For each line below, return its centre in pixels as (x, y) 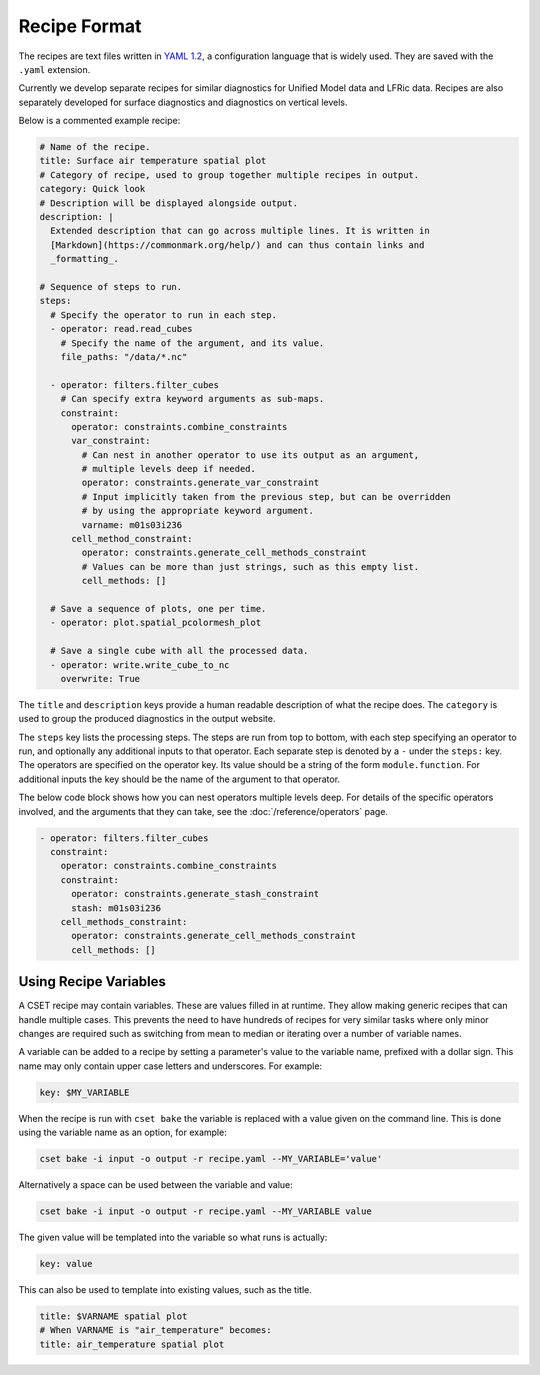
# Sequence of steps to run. (111, 286)
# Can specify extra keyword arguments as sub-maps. (192, 399)
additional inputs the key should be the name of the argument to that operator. (179, 779)
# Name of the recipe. (95, 147)
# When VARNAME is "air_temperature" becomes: (155, 1330)
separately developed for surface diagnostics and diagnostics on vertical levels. (183, 102)
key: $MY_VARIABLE (84, 1092)
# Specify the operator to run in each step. (163, 314)
